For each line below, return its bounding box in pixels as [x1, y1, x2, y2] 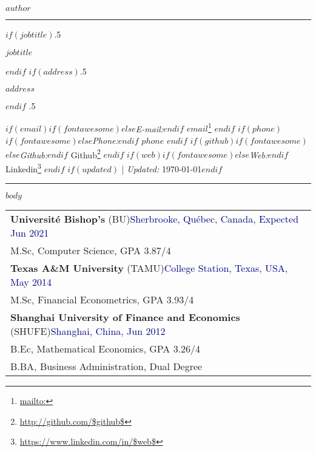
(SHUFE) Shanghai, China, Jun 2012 [10, 324, 166, 339]
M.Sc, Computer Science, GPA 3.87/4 [10, 243, 171, 258]
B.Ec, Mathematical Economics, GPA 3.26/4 [10, 342, 201, 356]
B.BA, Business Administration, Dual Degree [10, 359, 203, 374]
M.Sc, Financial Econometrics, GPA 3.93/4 [10, 292, 194, 307]
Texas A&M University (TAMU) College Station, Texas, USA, [10, 261, 288, 275]
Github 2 [70, 146, 101, 161]
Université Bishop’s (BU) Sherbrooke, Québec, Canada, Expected [10, 212, 299, 226]
